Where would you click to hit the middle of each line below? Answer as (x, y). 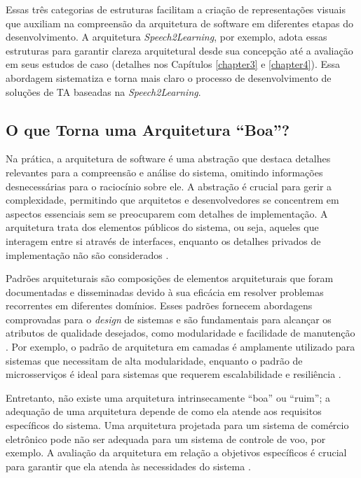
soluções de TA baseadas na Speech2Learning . (103, 91)
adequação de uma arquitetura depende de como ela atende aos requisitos (164, 411)
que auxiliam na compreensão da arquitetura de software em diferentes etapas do (179, 23)
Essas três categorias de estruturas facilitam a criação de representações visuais (176, 9)
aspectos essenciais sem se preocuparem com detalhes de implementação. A (167, 213)
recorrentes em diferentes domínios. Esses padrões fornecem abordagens (159, 305)
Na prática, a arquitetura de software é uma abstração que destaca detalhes (168, 159)
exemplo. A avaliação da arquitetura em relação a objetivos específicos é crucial (176, 452)
